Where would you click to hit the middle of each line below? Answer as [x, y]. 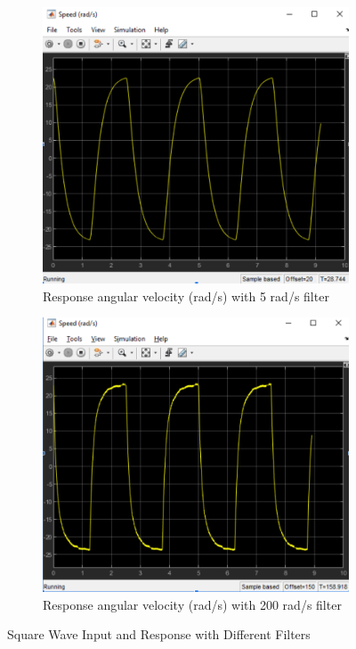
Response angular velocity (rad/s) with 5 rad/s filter [186, 296]
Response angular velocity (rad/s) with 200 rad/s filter [192, 604]
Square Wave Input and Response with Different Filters [159, 634]
